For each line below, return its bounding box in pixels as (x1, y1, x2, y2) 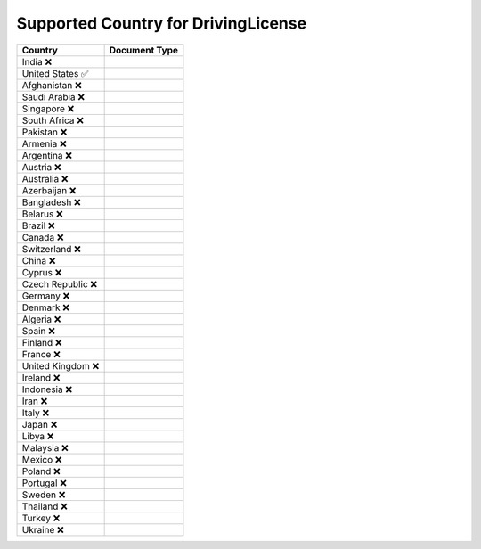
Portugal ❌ (21, 477, 67, 489)
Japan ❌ (21, 418, 58, 430)
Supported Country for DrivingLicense (16, 13, 307, 33)
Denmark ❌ (21, 301, 70, 314)
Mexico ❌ (21, 453, 62, 465)
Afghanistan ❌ (21, 78, 82, 91)
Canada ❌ (21, 231, 64, 243)
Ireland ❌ (21, 371, 61, 383)
